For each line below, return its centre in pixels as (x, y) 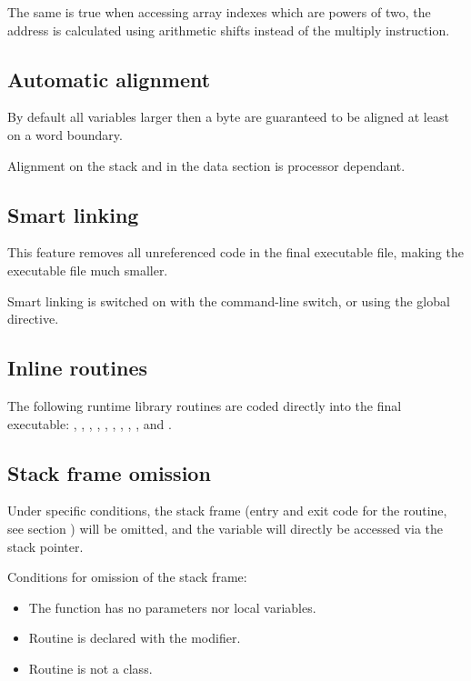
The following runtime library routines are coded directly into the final (205, 405)
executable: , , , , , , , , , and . (90, 423)
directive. (33, 319)
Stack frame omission (109, 472)
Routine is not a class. (90, 668)
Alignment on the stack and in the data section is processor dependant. (206, 165)
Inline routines (78, 368)
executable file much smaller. (88, 270)
